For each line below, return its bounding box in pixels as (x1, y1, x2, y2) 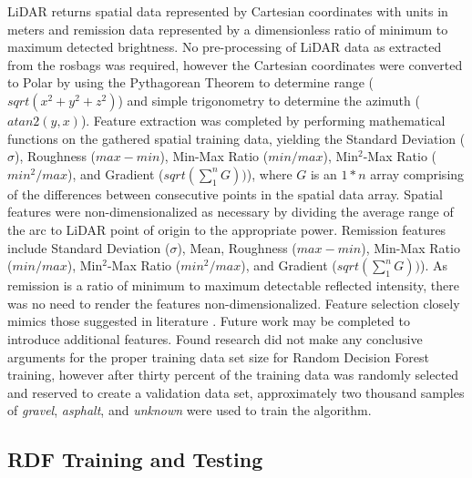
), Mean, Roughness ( (177, 238, 297, 257)
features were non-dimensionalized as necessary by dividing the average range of (7, 202, 454, 221)
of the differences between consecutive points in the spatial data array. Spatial (7, 184, 443, 203)
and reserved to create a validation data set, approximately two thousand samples (7, 382, 465, 402)
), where (246, 164, 292, 183)
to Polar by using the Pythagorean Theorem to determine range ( (7, 73, 374, 92)
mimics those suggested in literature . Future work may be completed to (7, 311, 411, 331)
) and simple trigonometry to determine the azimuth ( (118, 90, 420, 109)
